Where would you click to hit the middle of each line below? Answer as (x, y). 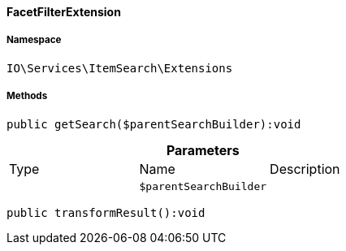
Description (305, 169)
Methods (27, 96)
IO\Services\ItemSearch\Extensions (120, 68)
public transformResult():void (106, 212)
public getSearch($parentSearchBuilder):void (154, 124)
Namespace (34, 40)
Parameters (203, 150)
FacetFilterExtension (64, 12)
